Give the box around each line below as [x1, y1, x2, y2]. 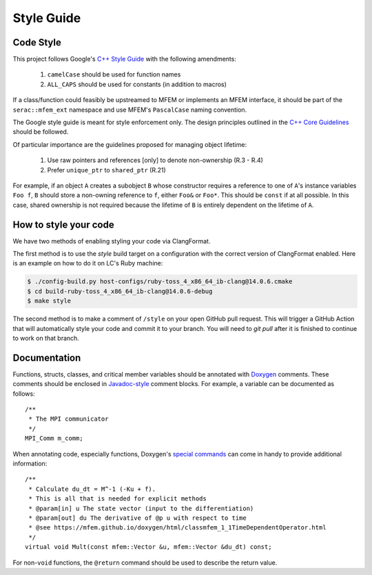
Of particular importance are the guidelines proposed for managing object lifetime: [12, 140, 247, 148]
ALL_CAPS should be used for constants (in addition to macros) [47, 80, 227, 88]
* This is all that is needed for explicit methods [28, 495, 207, 503]
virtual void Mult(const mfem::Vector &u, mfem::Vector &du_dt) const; [25, 543, 272, 551]
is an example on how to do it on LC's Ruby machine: [12, 259, 163, 268]
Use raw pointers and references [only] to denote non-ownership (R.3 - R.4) [47, 156, 263, 165]
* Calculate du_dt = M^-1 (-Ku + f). [28, 485, 156, 493]
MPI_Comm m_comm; [25, 434, 83, 443]
